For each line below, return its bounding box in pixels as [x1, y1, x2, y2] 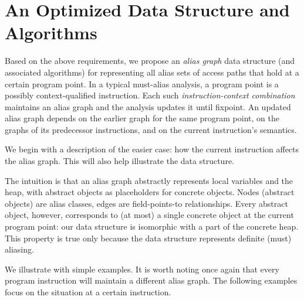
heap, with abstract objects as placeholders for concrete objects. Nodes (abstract [5, 186, 295, 198]
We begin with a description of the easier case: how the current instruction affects [5, 143, 299, 155]
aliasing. [5, 243, 34, 255]
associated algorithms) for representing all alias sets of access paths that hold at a [5, 66, 299, 78]
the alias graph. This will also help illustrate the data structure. [5, 155, 235, 167]
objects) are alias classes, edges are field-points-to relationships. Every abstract [5, 197, 288, 209]
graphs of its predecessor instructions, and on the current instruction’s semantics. [5, 123, 297, 135]
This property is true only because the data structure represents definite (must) [5, 231, 292, 244]
